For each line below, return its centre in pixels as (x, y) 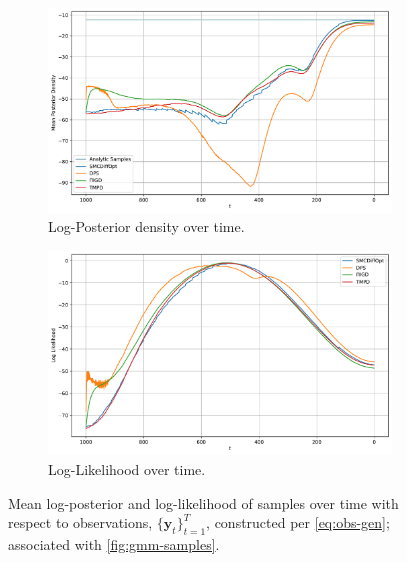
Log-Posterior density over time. (146, 226)
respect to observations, (80, 522)
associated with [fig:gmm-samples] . (114, 543)
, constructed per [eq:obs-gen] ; (298, 522)
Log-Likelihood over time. (127, 468)
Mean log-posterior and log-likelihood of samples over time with (203, 502)
